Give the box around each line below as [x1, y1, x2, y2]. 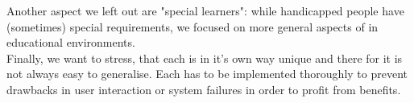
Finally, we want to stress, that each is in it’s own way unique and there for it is [6, 49, 403, 66]
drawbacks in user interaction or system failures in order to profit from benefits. [6, 80, 401, 97]
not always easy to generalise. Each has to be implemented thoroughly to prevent [6, 65, 408, 82]
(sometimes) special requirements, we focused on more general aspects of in [6, 18, 379, 35]
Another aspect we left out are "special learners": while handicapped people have [6, 2, 404, 19]
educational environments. [6, 34, 135, 51]
